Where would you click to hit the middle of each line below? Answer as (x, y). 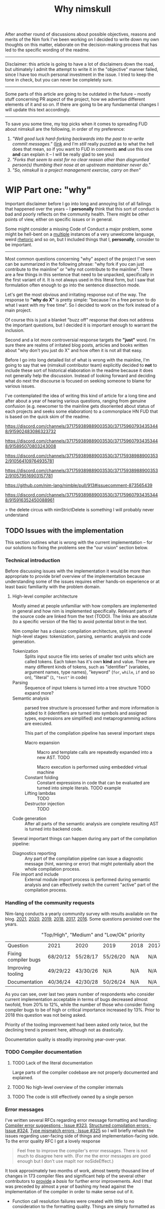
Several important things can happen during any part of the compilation (84, 839)
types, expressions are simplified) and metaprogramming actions (90, 718)
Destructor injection (44, 804)
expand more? (39, 693)
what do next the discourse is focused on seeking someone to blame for (78, 381)
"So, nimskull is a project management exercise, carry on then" (76, 170)
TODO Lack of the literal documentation (52, 1063)
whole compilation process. (52, 869)
